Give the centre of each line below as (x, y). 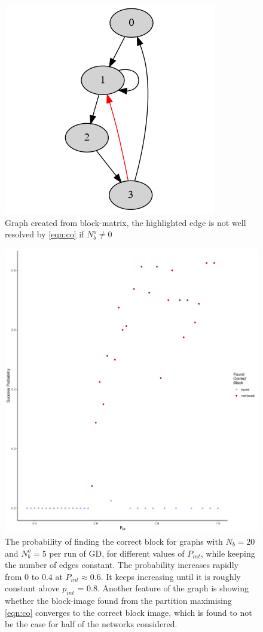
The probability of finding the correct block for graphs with (114, 541)
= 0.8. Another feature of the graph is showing (163, 588)
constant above (32, 588)
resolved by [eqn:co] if (45, 234)
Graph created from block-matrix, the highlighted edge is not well (126, 222)
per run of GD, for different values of (117, 553)
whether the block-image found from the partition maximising (118, 601)
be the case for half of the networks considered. (91, 624)
